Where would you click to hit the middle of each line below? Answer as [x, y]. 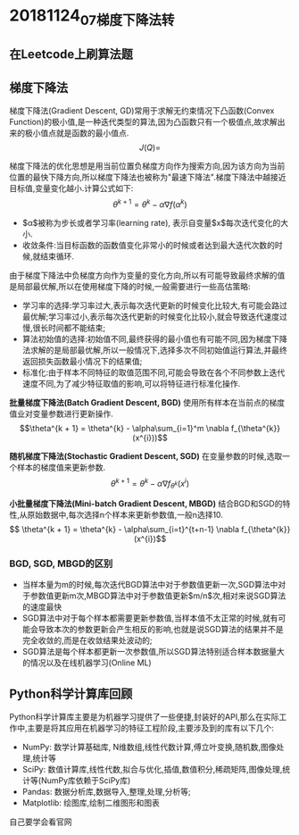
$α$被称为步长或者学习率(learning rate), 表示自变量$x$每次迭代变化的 [151, 222]
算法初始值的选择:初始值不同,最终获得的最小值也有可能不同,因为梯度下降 [154, 338]
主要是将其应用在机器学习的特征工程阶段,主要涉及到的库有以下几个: [151, 728]
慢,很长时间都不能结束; [64, 328]
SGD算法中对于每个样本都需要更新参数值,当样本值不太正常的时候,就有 [150, 618]
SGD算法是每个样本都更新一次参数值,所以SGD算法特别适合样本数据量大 [153, 652]
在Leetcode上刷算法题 [71, 54]
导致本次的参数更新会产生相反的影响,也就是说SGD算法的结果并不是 [161, 630]
